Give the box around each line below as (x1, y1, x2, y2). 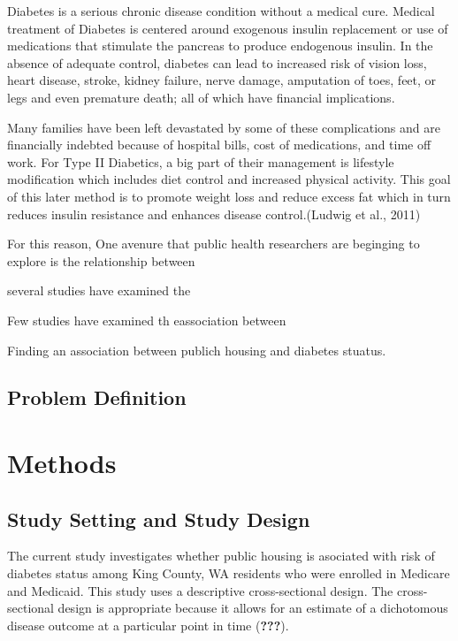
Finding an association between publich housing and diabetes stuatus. (7, 340, 386, 359)
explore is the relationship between (7, 251, 195, 270)
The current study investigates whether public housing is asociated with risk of (7, 546, 435, 565)
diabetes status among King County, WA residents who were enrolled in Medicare (7, 564, 450, 583)
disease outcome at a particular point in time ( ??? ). (7, 615, 289, 634)
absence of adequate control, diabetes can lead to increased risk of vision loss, (7, 53, 427, 72)
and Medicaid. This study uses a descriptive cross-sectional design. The (7, 581, 393, 599)
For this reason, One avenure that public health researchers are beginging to (7, 234, 420, 253)
